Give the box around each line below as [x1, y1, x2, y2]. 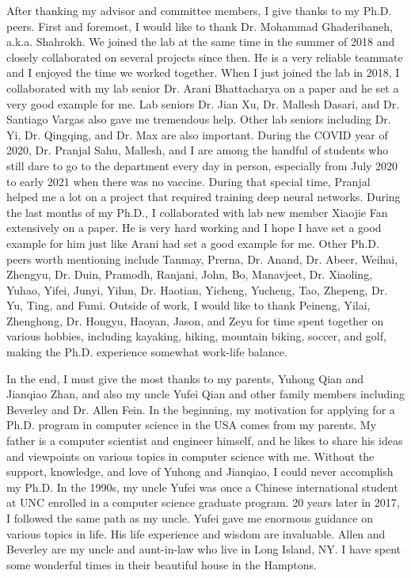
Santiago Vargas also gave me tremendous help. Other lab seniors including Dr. [6, 111, 391, 127]
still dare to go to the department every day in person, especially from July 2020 [6, 157, 398, 173]
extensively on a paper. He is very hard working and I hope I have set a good [6, 219, 382, 236]
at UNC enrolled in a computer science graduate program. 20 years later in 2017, [6, 494, 400, 511]
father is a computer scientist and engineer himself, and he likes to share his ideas [6, 432, 403, 449]
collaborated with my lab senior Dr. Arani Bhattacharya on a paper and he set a [6, 79, 399, 96]
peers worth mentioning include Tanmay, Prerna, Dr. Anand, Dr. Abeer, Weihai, [6, 250, 398, 267]
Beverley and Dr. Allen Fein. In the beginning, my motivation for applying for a [6, 401, 395, 417]
